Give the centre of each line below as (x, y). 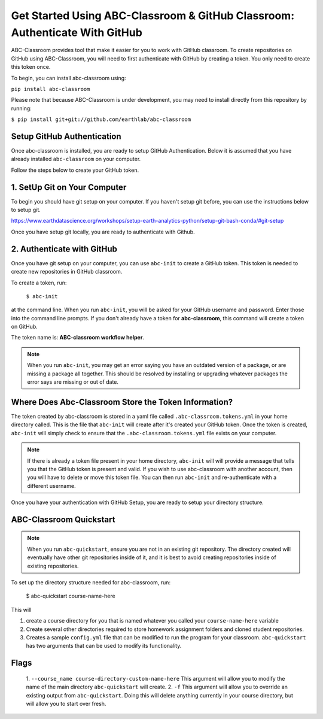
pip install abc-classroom (51, 89)
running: (22, 108)
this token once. (31, 67)
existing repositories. (53, 566)
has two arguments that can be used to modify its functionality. (104, 646)
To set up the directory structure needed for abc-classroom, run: (91, 583)
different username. (51, 486)
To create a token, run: (39, 283)
